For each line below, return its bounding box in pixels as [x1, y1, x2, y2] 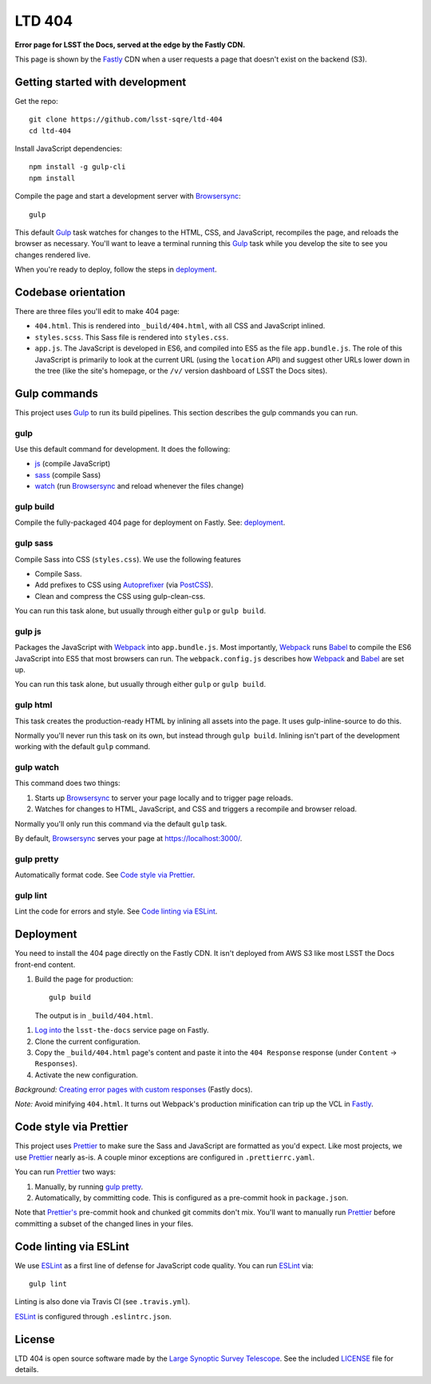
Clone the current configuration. [34, 1037, 140, 1046]
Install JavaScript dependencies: [14, 144, 123, 153]
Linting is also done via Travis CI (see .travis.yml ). [14, 1297, 191, 1307]
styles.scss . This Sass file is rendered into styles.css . [34, 332, 229, 342]
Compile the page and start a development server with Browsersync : [14, 192, 241, 201]
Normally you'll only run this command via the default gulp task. [14, 819, 227, 828]
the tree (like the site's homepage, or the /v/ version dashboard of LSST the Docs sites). [34, 366, 328, 375]
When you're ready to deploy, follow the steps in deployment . [14, 264, 217, 275]
